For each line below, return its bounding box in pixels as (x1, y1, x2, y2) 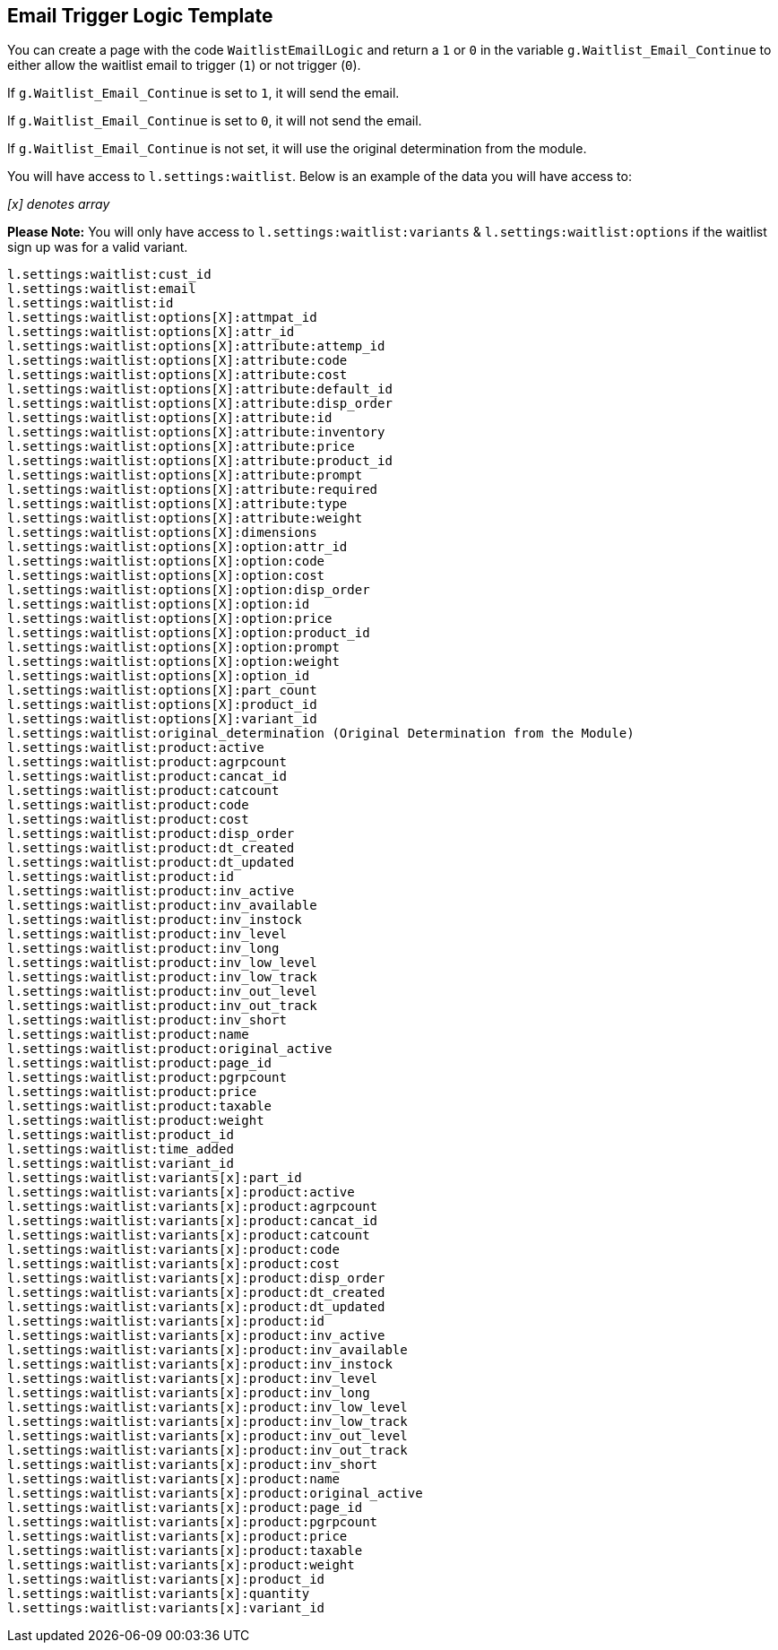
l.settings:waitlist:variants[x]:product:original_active (7, 1486, 423, 1501)
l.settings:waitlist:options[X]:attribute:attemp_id (7, 339, 385, 354)
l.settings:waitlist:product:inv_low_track (7, 970, 317, 985)
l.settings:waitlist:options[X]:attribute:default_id (7, 382, 393, 397)
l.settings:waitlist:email (7, 281, 196, 297)
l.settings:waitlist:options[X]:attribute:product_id (7, 454, 393, 469)
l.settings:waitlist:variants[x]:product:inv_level (7, 1371, 378, 1387)
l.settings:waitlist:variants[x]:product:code (7, 1242, 340, 1257)
